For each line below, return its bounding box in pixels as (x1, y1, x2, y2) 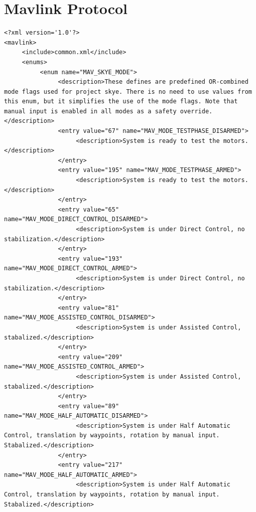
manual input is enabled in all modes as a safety (4, 107, 177, 115)
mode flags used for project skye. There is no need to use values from (4, 88, 252, 95)
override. (180, 107, 213, 115)
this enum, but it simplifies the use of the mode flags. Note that (4, 98, 238, 105)
